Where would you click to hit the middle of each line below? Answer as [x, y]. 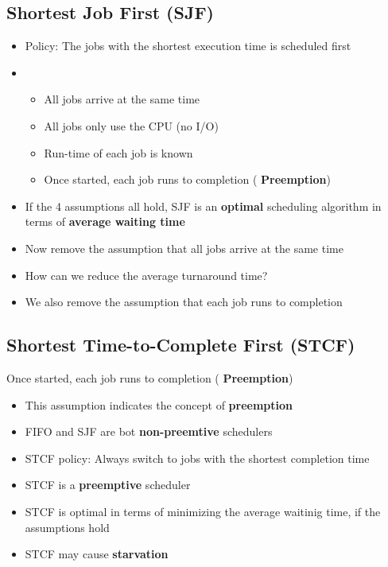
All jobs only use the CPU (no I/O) [131, 125]
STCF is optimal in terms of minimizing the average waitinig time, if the [203, 511]
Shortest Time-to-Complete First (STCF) [181, 345]
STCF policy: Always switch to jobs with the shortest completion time [197, 458]
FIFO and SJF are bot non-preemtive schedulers [149, 431]
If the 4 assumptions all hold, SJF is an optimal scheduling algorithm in [203, 206]
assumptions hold [67, 527]
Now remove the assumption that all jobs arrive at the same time [184, 248]
